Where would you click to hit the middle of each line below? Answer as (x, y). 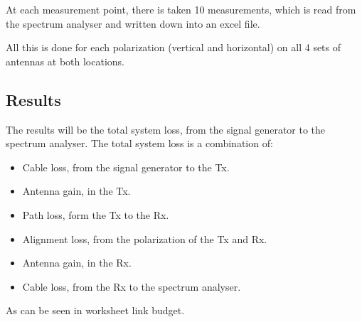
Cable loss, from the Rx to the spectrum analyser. (132, 286)
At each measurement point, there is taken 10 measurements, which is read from (181, 9)
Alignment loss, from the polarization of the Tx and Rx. (145, 238)
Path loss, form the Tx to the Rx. (96, 214)
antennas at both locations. (65, 61)
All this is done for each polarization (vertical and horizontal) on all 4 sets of (174, 47)
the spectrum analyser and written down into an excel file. (133, 23)
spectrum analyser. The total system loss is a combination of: (139, 143)
